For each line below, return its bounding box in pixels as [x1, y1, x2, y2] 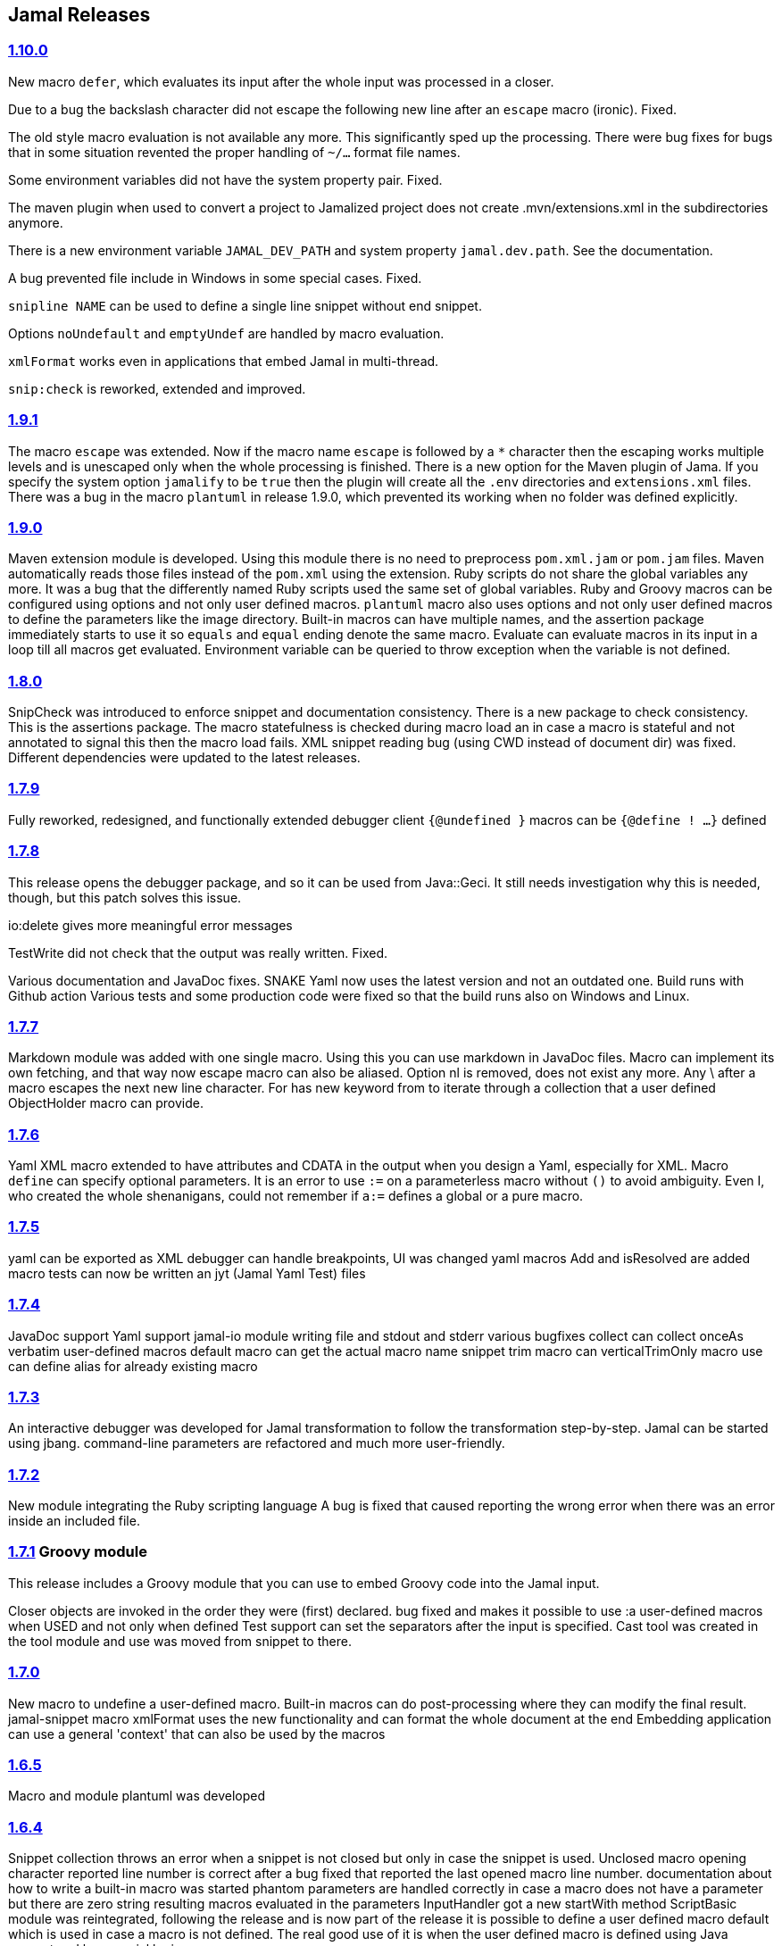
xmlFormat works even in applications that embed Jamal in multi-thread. [8, 353, 439, 369]
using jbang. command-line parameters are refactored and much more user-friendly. [8, 1435, 505, 1451]
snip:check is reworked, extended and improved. [8, 380, 306, 396]
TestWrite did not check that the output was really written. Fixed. [8, 944, 388, 961]
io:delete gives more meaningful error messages [8, 917, 293, 933]
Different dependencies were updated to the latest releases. [8, 750, 361, 766]
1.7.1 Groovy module [8, 1543, 147, 1561]
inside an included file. [8, 1513, 140, 1529]
